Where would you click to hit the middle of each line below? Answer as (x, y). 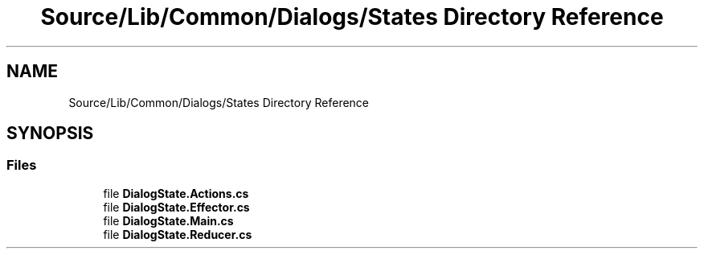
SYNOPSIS (50, 134)
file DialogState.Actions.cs (176, 193)
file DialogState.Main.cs (168, 220)
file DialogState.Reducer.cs (178, 234)
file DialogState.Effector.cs (176, 207)
